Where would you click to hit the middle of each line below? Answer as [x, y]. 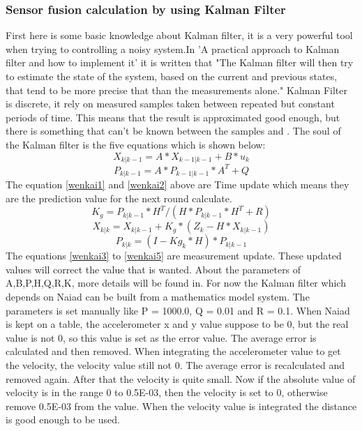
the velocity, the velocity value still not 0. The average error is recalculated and [175, 364]
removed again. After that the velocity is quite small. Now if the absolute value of [181, 378]
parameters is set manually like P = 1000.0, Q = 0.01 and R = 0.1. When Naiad [178, 310]
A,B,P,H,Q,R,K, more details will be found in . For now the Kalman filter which [176, 283]
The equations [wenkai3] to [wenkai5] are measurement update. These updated [174, 256]
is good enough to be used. [63, 419]
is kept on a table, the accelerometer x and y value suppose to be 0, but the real [177, 324]
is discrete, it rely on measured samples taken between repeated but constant [170, 104]
